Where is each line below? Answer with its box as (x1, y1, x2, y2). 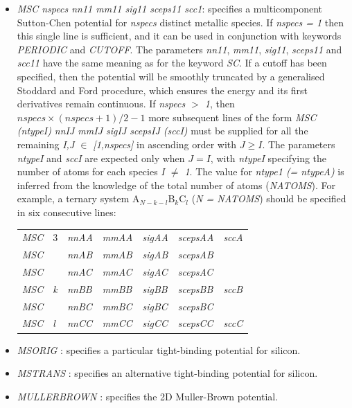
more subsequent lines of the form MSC (148, 109, 317, 124)
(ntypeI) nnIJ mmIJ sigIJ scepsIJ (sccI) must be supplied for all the (17, 123, 308, 138)
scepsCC (177, 316, 213, 330)
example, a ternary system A (17, 191, 140, 206)
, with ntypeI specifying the (210, 150, 327, 165)
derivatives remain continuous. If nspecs (17, 96, 186, 111)
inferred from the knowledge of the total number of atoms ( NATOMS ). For (17, 177, 336, 192)
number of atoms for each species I (17, 164, 165, 179)
